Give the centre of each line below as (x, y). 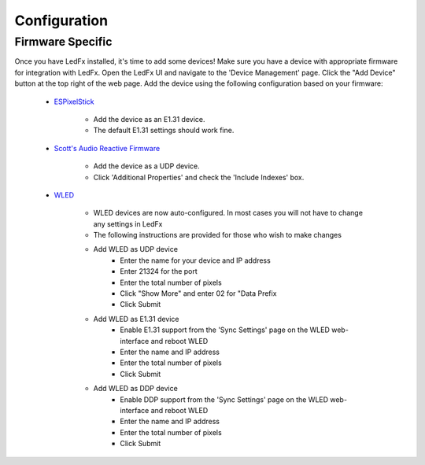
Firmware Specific (63, 42)
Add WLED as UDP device (136, 249)
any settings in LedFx (128, 223)
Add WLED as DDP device (136, 389)
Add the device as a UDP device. (146, 166)
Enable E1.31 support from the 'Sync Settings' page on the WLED (225, 330)
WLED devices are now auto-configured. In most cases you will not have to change (228, 213)
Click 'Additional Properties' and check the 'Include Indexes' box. (199, 177)
